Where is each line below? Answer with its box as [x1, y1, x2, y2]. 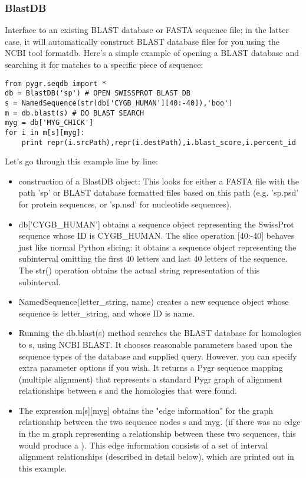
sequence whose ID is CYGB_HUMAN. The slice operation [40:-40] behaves [18, 229, 295, 242]
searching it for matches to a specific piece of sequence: [5, 58, 203, 70]
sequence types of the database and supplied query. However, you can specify [18, 350, 297, 362]
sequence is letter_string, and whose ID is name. [18, 306, 195, 319]
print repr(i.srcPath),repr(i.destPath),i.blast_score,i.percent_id [21, 138, 296, 147]
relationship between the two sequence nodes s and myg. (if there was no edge [18, 416, 301, 428]
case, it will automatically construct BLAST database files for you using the [5, 35, 279, 47]
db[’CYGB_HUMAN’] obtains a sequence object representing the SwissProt [18, 217, 294, 230]
